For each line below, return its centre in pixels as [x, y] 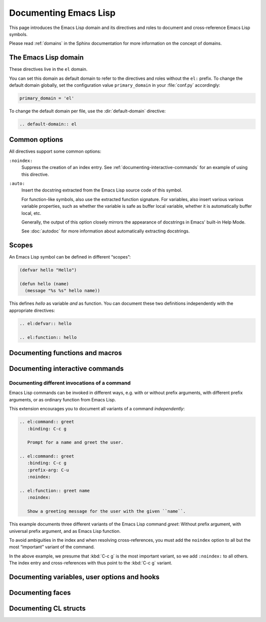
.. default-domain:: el [48, 124]
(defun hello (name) [44, 284]
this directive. [35, 174]
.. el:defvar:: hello [46, 323]
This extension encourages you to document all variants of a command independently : [97, 409]
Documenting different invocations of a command [70, 383]
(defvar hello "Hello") [48, 270]
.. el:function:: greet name [55, 491]
